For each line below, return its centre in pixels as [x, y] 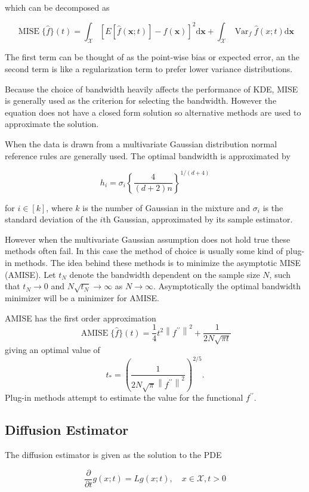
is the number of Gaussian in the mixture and [166, 207]
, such [280, 274]
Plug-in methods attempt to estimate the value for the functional [124, 397]
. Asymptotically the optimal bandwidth [227, 286]
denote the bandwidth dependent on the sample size [165, 274]
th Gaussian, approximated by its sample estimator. [198, 219]
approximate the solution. [52, 124]
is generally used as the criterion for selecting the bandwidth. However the [141, 100]
